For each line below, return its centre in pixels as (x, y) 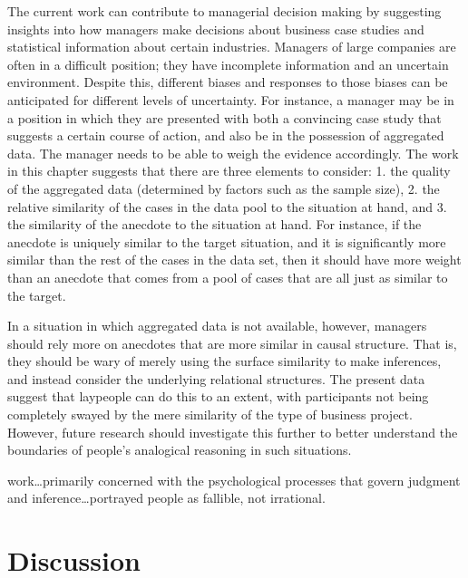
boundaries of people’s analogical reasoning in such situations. (180, 450)
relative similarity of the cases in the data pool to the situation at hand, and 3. (227, 206)
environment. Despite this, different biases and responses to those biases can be (228, 82)
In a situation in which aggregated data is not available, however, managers (217, 326)
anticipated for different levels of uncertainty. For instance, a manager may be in (231, 99)
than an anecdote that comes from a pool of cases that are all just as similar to (228, 277)
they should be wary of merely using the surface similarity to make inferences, (224, 361)
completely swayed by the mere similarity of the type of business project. (210, 414)
